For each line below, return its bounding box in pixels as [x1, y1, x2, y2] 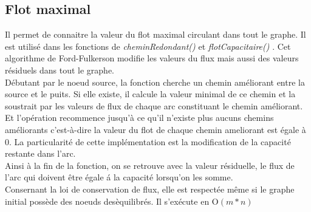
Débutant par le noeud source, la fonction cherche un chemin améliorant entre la [5, 75, 305, 88]
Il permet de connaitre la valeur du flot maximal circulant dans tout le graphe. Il [5, 28, 306, 41]
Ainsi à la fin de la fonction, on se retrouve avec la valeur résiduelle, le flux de [5, 159, 295, 171]
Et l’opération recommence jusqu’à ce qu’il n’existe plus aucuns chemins [5, 111, 274, 124]
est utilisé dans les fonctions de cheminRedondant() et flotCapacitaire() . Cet [5, 39, 291, 52]
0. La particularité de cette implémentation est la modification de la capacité [5, 135, 291, 148]
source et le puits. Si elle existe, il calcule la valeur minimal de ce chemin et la [5, 87, 296, 100]
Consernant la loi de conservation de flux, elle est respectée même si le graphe [5, 182, 295, 195]
